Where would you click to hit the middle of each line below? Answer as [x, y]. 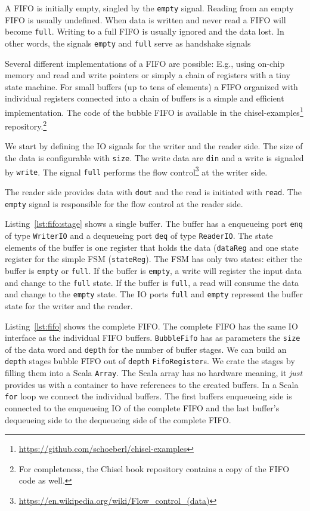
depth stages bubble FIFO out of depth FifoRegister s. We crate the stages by [150, 361]
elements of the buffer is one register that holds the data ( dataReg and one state [152, 247]
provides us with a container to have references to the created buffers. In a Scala [152, 384]
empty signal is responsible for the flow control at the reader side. [124, 203]
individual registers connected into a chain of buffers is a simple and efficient [145, 98]
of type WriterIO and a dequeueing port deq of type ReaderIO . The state [139, 235]
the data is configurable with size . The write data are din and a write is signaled [154, 158]
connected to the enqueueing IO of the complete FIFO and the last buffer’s [142, 407]
